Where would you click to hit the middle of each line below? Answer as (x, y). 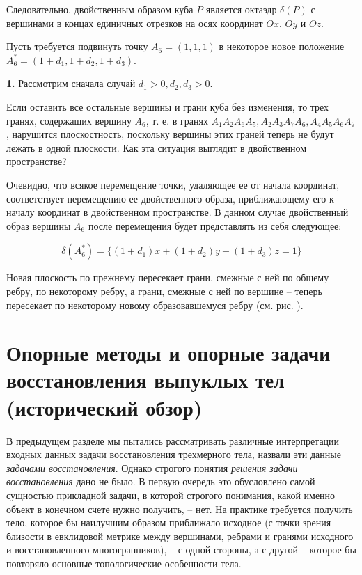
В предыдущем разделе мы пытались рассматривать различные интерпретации (173, 440)
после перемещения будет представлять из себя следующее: (215, 225)
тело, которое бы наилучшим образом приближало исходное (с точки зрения (169, 522)
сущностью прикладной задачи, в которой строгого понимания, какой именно (171, 495)
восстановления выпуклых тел (145, 380)
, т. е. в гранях (177, 120)
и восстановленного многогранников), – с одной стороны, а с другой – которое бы (181, 550)
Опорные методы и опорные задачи (168, 353)
